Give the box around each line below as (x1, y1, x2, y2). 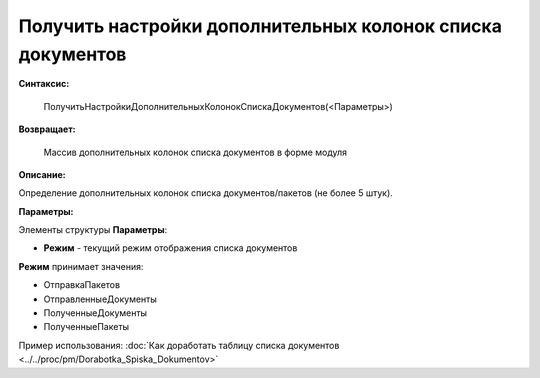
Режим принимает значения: (18, 260, 144, 272)
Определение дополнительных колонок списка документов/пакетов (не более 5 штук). (18, 187, 394, 199)
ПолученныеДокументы (43, 307, 148, 319)
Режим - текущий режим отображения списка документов (43, 242, 298, 254)
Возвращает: (18, 123, 76, 135)
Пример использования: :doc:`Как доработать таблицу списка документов (18, 339, 340, 351)
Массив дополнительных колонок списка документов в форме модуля (43, 146, 347, 158)
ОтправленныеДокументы (43, 293, 157, 305)
